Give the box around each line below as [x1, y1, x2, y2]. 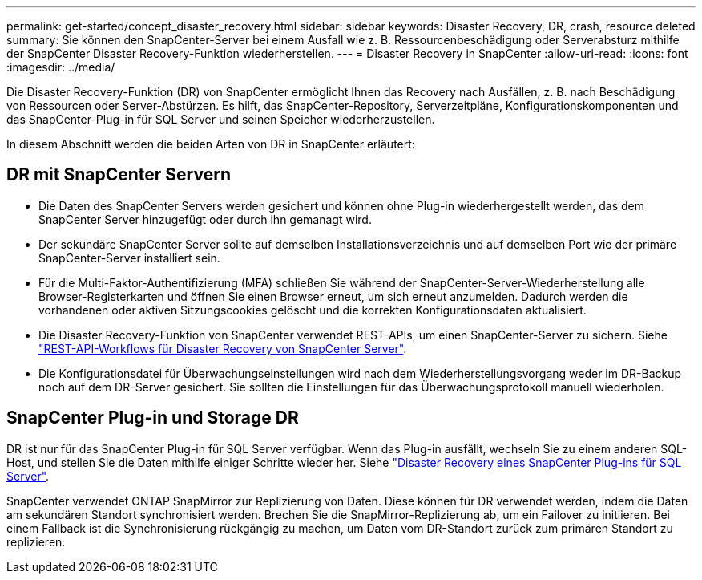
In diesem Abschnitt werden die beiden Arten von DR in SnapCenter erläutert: [6, 137, 415, 151]
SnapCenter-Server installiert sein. [38, 250, 220, 265]
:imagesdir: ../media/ [6, 60, 115, 74]
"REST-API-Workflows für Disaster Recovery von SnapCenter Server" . [38, 341, 407, 355]
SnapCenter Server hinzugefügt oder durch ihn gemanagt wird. [38, 212, 372, 226]
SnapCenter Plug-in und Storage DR [6, 408, 299, 428]
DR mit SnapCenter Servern [6, 164, 231, 185]
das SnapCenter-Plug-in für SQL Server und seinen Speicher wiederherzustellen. [6, 112, 435, 126]
